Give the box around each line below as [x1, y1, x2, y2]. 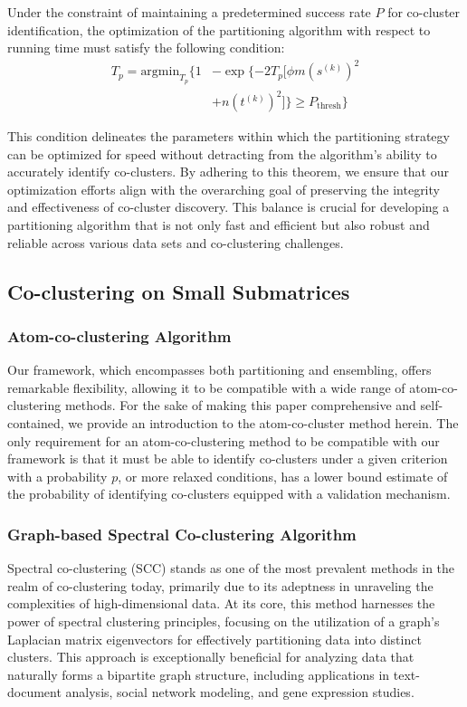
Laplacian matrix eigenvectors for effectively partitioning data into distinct [7, 629, 422, 648]
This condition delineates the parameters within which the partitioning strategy [7, 127, 450, 146]
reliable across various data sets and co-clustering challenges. [7, 233, 344, 252]
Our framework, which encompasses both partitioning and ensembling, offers [7, 360, 432, 379]
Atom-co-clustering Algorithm [7, 324, 232, 347]
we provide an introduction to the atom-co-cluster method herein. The [68, 413, 459, 432]
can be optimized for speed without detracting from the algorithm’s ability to [7, 144, 437, 163]
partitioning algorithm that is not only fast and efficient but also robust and [7, 215, 430, 234]
